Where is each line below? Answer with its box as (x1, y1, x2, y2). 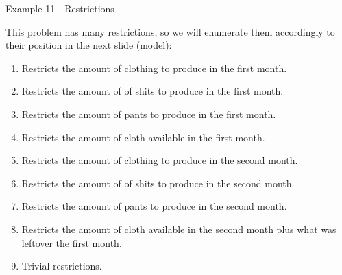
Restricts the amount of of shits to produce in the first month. (21, 84, 284, 98)
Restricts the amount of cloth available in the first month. (21, 130, 265, 144)
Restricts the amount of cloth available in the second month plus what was (21, 222, 337, 236)
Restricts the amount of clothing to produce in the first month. (21, 60, 287, 75)
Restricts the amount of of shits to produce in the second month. (21, 176, 295, 190)
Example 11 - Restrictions (5, 1, 114, 15)
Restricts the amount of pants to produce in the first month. (21, 106, 276, 121)
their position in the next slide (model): (5, 38, 172, 52)
